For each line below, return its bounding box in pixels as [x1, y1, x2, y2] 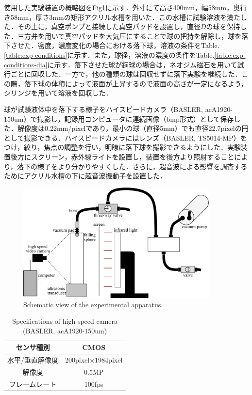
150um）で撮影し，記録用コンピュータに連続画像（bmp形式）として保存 [4, 113, 234, 124]
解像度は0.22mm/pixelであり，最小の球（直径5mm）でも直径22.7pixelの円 [17, 123, 249, 133]
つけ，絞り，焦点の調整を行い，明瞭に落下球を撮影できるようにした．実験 [4, 142, 241, 152]
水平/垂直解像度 [7, 354, 58, 364]
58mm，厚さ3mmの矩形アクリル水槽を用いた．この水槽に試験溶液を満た [10, 12, 240, 22]
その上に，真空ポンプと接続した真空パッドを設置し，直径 [17, 21, 201, 32]
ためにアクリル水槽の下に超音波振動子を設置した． [4, 171, 167, 181]
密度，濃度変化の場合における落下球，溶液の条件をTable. [37, 40, 219, 50]
